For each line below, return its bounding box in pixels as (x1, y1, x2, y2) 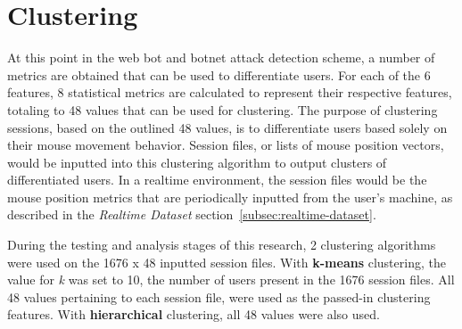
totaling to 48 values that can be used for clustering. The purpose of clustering (7, 100, 438, 119)
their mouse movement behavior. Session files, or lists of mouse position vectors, (7, 136, 444, 154)
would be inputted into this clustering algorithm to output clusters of (7, 152, 387, 171)
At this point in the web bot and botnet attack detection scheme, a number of (7, 48, 435, 67)
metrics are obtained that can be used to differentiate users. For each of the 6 (7, 65, 431, 84)
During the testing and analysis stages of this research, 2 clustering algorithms (7, 235, 436, 254)
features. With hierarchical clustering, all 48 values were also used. (7, 305, 380, 324)
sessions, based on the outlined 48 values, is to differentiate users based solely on (7, 118, 448, 136)
